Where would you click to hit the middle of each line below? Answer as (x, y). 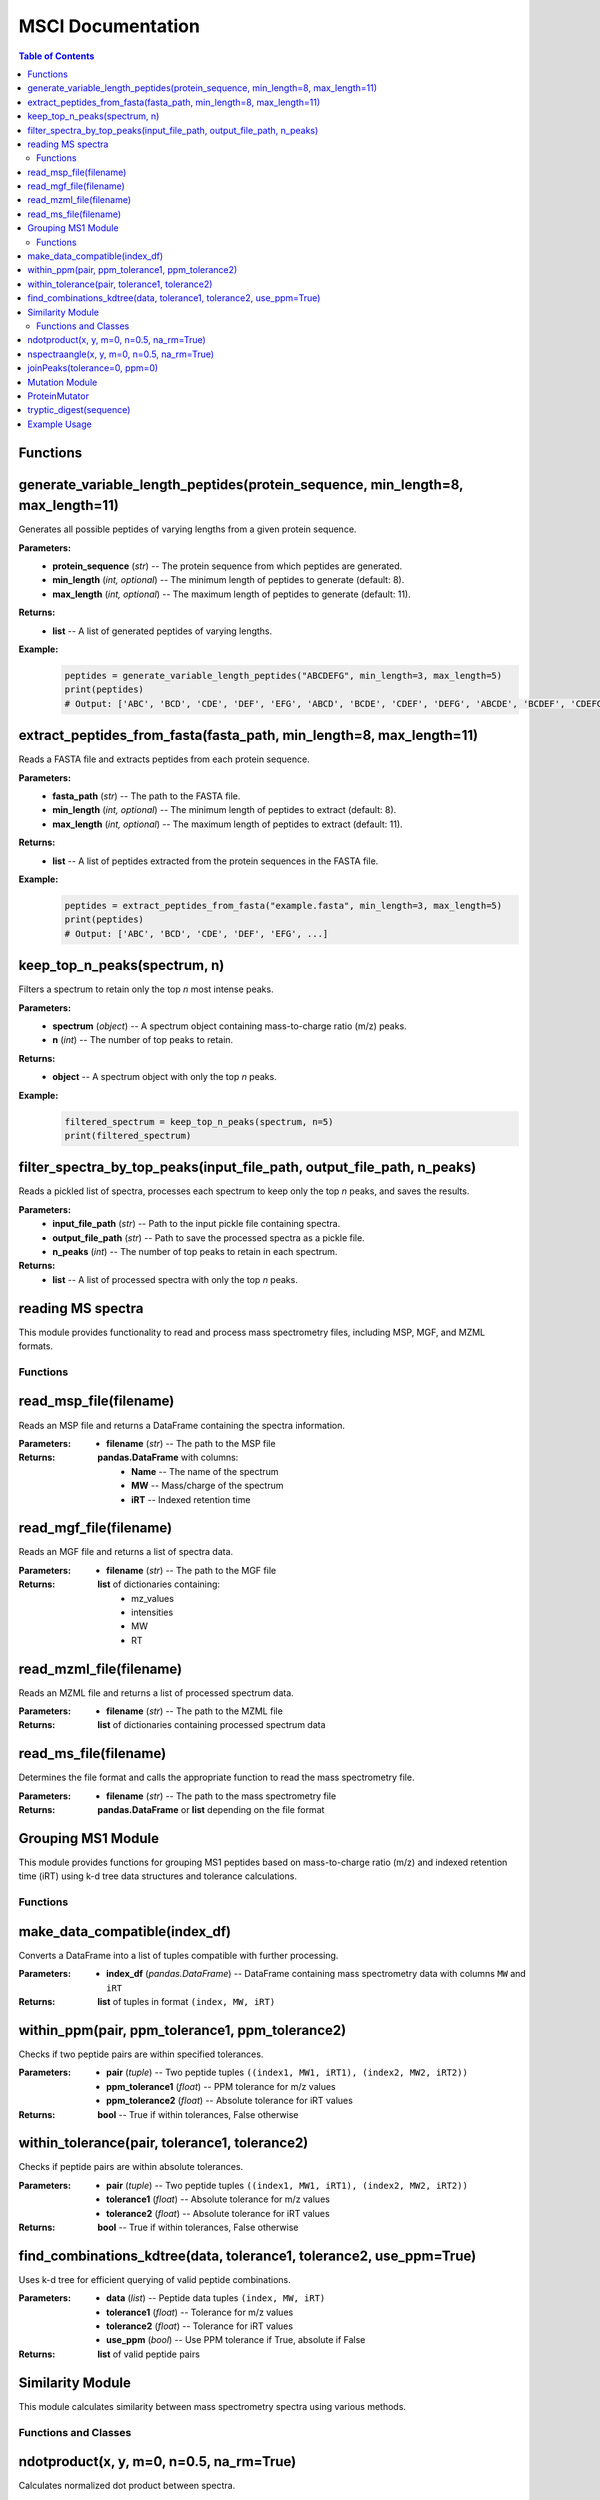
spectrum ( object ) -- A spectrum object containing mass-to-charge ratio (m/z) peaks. (229, 1026)
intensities (152, 1612)
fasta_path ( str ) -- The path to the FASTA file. (146, 796)
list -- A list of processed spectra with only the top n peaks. (175, 1279)
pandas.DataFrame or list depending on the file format (211, 1810)
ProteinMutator (58, 396)
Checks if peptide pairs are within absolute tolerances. (131, 2167)
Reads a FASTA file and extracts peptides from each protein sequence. (164, 759)
